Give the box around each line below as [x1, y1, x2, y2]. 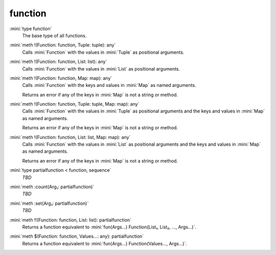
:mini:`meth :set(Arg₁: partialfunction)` [9, 200, 89, 206]
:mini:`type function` [9, 26, 52, 32]
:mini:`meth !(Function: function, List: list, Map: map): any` [9, 134, 131, 140]
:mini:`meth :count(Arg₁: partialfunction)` [9, 183, 95, 190]
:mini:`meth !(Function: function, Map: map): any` [9, 75, 112, 81]
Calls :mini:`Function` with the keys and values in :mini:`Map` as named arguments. [22, 82, 196, 88]
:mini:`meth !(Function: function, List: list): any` [9, 59, 107, 65]
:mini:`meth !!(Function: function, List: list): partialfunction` [9, 217, 131, 223]
